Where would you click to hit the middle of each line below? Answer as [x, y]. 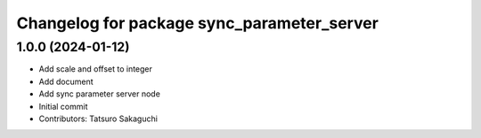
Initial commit [63, 106]
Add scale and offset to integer [96, 69]
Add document [66, 81]
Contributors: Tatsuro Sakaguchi [98, 119]
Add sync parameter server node [99, 94]
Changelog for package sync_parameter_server [197, 23]
